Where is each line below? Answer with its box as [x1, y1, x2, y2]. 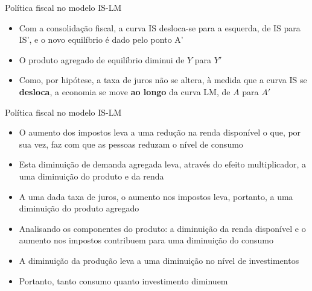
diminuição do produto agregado [19, 202, 139, 214]
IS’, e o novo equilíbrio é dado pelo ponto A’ [19, 33, 183, 46]
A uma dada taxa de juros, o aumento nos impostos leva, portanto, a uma [19, 190, 293, 202]
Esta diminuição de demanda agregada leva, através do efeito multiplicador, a [19, 158, 307, 171]
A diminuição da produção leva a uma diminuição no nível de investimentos [19, 254, 299, 266]
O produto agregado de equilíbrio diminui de [19, 53, 185, 66]
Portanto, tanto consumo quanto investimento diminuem [19, 274, 228, 287]
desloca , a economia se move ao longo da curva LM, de [19, 85, 231, 98]
